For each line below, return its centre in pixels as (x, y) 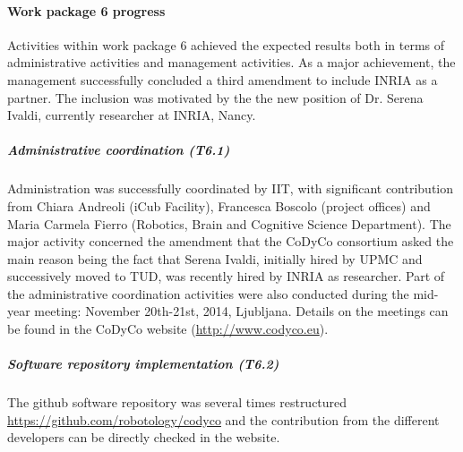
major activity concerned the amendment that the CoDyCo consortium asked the (231, 241)
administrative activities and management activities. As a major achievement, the (231, 62)
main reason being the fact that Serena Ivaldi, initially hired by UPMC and (215, 258)
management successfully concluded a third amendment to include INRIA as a (223, 79)
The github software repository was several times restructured (177, 402)
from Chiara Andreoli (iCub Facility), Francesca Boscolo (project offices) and (219, 205)
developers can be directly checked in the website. (144, 437)
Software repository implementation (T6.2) (143, 364)
